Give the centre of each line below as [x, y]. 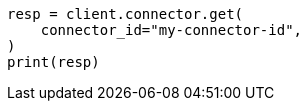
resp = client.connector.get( [125, 14]
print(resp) [53, 62]
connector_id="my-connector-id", [171, 30]
